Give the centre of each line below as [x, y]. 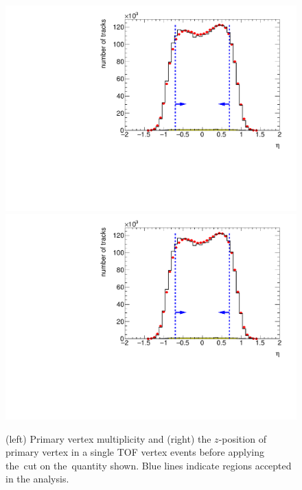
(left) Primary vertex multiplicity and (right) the [108, 438]
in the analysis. [37, 479]
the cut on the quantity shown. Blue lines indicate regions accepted [149, 465]
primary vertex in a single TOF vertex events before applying [135, 452]
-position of [242, 438]
